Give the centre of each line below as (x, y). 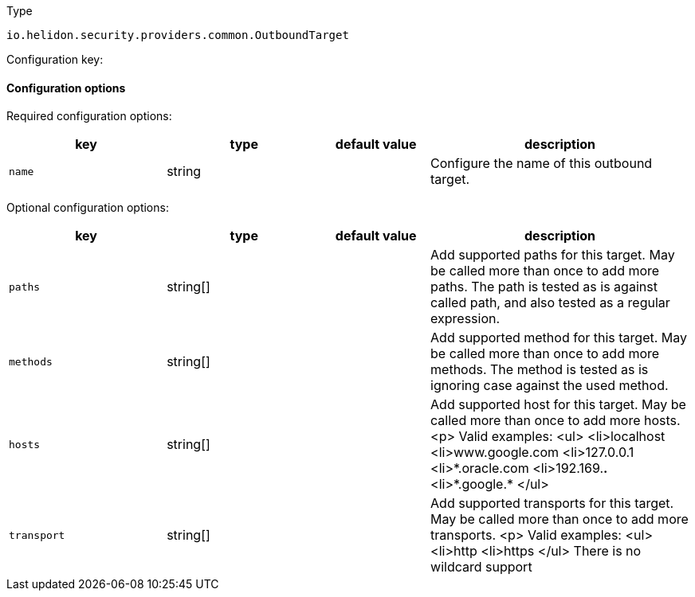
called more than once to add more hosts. (556, 421)
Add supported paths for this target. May (553, 255)
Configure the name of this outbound (542, 164)
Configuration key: (55, 59)
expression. (465, 319)
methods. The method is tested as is (540, 370)
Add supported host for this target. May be (558, 405)
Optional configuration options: (88, 208)
